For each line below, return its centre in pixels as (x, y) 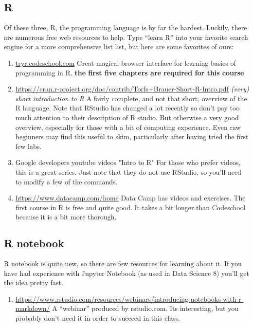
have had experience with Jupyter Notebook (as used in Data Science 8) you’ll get (126, 273)
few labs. (28, 146)
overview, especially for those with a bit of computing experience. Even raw (128, 127)
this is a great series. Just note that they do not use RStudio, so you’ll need (128, 172)
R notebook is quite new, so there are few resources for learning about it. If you (123, 263)
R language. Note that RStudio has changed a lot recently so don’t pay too (127, 108)
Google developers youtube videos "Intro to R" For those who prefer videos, (128, 162)
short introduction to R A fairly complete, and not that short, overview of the (131, 98)
